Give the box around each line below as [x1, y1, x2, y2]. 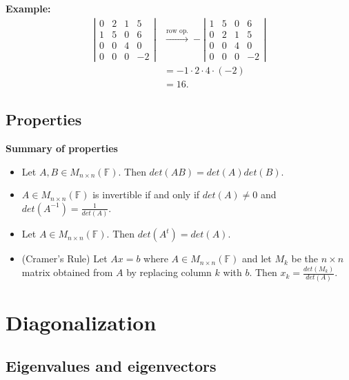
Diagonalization [6, 308, 157, 336]
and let [241, 251, 272, 266]
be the [291, 251, 319, 266]
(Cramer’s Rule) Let [21, 251, 108, 266]
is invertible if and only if [92, 187, 200, 202]
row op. [166, 28, 189, 35]
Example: [6, 1, 51, 15]
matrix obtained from [21, 265, 113, 279]
